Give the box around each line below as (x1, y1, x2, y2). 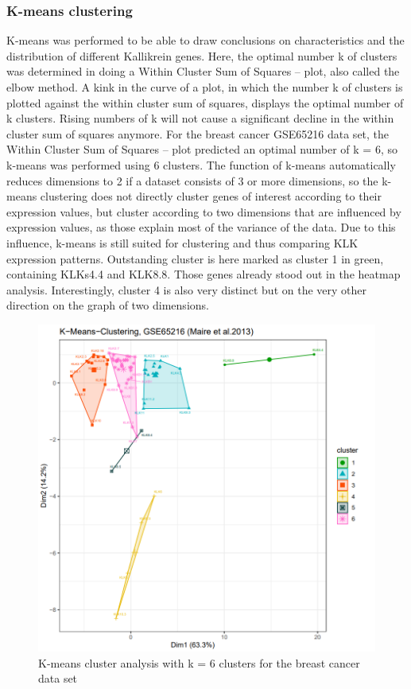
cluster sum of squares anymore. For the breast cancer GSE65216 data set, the (6, 125, 390, 142)
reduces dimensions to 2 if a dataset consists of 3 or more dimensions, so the (6, 172, 378, 189)
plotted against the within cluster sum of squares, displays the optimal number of (6, 94, 404, 111)
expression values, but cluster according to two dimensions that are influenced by (6, 203, 401, 220)
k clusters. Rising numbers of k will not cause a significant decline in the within (6, 110, 394, 127)
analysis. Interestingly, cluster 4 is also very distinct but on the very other (6, 281, 367, 298)
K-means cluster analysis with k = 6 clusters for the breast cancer (38, 654, 360, 671)
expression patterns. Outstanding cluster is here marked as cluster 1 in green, (6, 250, 384, 267)
